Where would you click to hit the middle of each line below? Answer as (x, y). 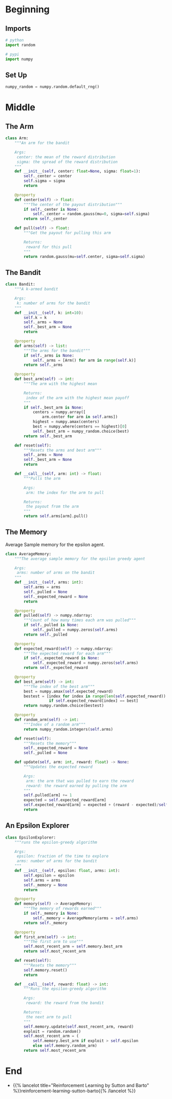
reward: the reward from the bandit (65, 1003)
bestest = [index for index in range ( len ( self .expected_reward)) (95, 696)
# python (15, 40)
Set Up (16, 75)
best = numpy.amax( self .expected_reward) (69, 691)
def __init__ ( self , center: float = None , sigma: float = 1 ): (78, 171)
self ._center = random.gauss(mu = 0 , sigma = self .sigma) (91, 214)
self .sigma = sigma (45, 181)
